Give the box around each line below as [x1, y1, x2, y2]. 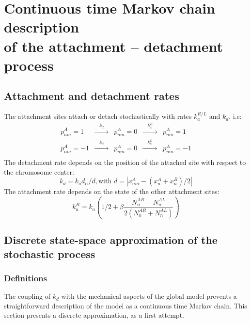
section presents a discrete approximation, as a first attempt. [4, 310, 184, 320]
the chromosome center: [4, 166, 74, 177]
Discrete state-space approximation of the [4, 232, 218, 247]
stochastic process [4, 246, 95, 261]
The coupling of [4, 291, 51, 301]
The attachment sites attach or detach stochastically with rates [4, 111, 192, 121]
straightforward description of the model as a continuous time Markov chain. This [4, 300, 247, 310]
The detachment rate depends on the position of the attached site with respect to [4, 157, 246, 167]
